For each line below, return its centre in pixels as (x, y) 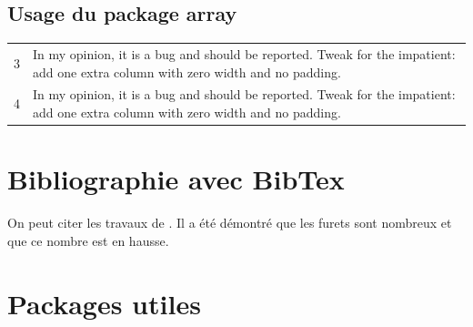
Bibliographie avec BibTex (176, 179)
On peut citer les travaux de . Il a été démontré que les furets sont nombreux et (230, 223)
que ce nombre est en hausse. (88, 240)
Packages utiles (104, 303)
